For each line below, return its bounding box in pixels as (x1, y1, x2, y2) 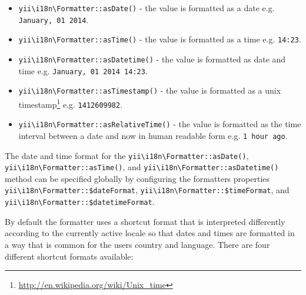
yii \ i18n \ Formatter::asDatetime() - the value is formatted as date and (18, 52, 286, 65)
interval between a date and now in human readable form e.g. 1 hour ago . (18, 129, 288, 141)
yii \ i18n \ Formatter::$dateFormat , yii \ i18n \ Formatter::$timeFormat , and (5, 184, 290, 196)
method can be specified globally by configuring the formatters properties (5, 172, 270, 184)
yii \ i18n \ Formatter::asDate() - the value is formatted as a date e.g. (18, 2, 275, 14)
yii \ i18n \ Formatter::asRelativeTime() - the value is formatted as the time (18, 118, 301, 130)
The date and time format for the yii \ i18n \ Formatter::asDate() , (5, 149, 249, 161)
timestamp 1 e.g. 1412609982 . (18, 96, 123, 110)
